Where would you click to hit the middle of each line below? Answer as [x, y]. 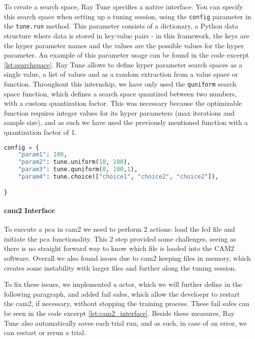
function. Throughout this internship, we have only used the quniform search [120, 83]
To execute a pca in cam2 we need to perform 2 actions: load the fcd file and [120, 229]
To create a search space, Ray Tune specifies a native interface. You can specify [124, 6]
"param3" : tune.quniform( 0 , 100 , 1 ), [78, 169]
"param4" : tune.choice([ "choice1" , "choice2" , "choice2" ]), [118, 177]
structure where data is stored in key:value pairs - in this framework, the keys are [127, 35]
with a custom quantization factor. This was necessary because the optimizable [123, 103]
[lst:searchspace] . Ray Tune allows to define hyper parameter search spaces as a [123, 64]
